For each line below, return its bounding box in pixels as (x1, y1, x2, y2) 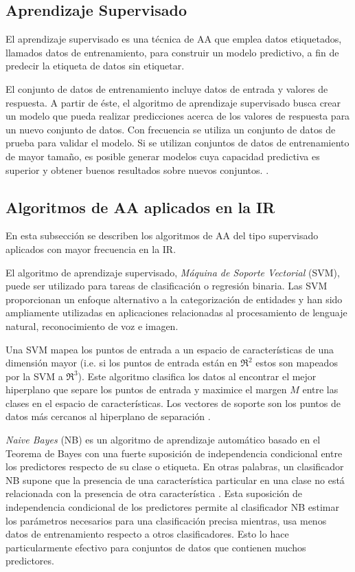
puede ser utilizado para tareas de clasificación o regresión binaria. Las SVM (5, 278, 328, 293)
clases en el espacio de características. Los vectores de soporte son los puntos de (5, 395, 341, 410)
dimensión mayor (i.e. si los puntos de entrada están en (5, 355, 238, 370)
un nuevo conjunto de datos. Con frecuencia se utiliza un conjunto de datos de (5, 122, 336, 136)
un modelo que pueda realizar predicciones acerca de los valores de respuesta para (5, 109, 350, 123)
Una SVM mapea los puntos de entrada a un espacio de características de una (5, 342, 334, 356)
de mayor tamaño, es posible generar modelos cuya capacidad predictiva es (5, 148, 320, 163)
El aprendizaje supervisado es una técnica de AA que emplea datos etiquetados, (5, 32, 342, 46)
